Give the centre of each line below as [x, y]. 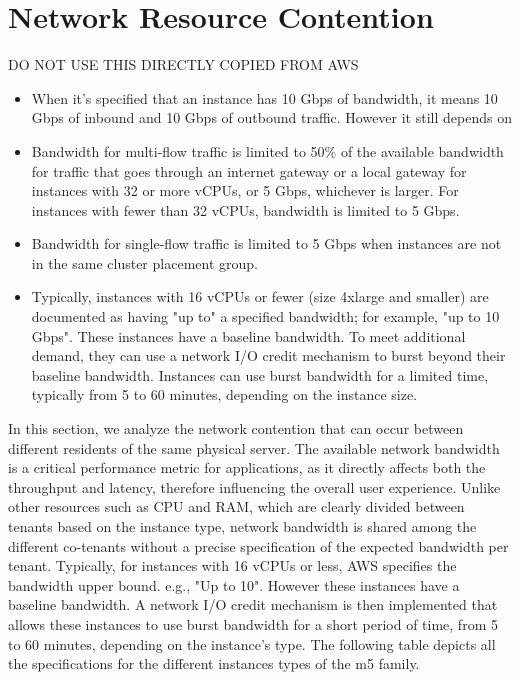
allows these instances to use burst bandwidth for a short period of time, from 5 [253, 623]
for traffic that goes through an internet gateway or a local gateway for [249, 170]
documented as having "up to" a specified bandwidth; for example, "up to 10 [265, 316]
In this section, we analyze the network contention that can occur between [236, 428]
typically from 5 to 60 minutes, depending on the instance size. [224, 394]
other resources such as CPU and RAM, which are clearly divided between [236, 506]
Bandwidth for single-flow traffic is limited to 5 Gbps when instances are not [266, 243]
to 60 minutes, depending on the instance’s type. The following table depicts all [252, 643]
